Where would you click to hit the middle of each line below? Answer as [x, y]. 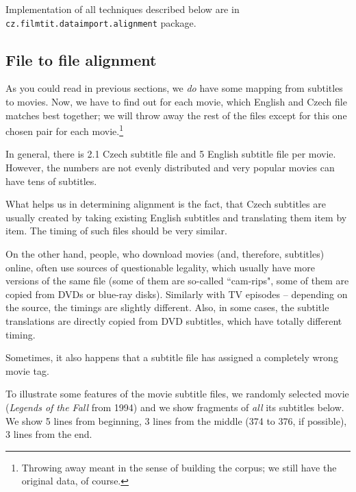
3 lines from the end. [49, 434]
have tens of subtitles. [51, 181]
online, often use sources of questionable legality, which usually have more [160, 267]
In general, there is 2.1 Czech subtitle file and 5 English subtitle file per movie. [171, 154]
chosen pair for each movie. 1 [65, 130]
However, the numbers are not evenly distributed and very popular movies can [170, 168]
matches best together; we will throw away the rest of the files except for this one [176, 115]
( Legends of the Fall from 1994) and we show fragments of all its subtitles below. [175, 407]
